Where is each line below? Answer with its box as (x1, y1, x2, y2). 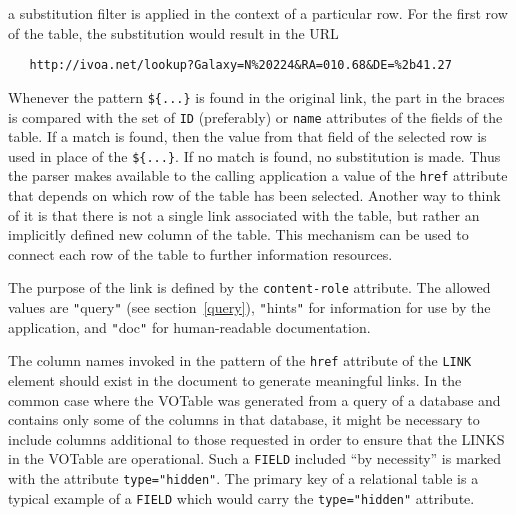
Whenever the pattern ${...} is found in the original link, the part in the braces (8, 86, 505, 107)
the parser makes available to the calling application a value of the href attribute (8, 165, 508, 186)
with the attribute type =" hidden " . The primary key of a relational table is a (8, 468, 479, 489)
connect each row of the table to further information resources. (8, 243, 393, 264)
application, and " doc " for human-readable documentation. (8, 316, 371, 337)
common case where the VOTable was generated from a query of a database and (8, 389, 501, 410)
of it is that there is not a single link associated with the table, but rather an (8, 204, 480, 225)
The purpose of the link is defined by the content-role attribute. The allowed (8, 277, 491, 298)
